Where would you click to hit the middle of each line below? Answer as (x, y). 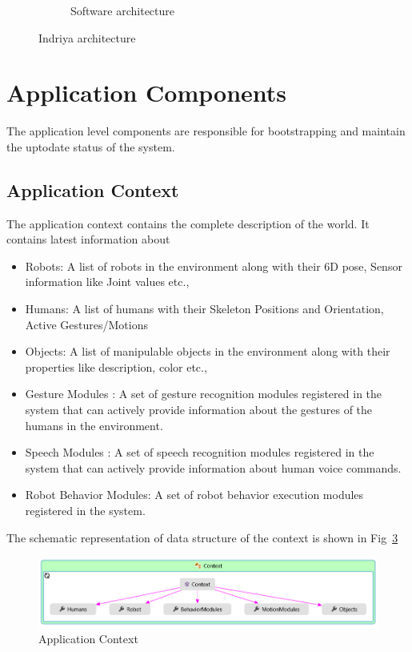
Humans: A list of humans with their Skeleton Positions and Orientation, (204, 309)
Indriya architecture (87, 37)
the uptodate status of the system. (91, 146)
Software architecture (123, 10)
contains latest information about (88, 239)
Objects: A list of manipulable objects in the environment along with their (208, 351)
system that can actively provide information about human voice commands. (213, 467)
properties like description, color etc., (116, 366)
